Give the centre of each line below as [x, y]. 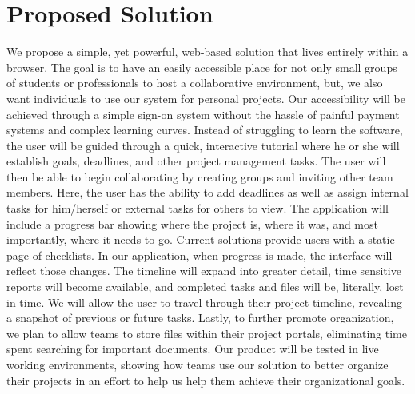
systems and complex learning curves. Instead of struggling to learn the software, [205, 130]
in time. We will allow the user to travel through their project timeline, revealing [204, 302]
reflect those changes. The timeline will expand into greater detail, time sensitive [204, 271]
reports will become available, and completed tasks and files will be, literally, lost [205, 287]
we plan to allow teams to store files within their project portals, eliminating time [207, 333]
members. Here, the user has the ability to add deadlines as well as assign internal [207, 192]
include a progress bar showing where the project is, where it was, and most [192, 223]
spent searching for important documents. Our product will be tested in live [193, 349]
